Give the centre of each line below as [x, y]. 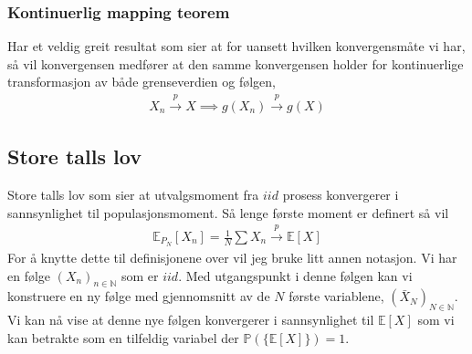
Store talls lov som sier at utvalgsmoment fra [133, 195]
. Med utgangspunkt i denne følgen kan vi [295, 275]
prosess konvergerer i [341, 195]
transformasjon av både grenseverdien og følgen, [142, 82]
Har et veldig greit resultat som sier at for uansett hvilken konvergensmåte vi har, [236, 46]
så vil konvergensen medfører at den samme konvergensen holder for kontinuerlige [236, 63]
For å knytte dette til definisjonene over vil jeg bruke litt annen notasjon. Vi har [232, 257]
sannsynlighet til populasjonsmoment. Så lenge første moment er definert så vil [228, 212]
